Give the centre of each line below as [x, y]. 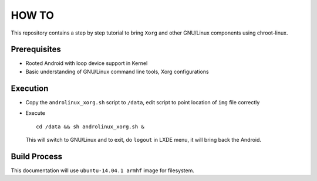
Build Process [37, 156]
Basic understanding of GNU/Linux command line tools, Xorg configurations [117, 71]
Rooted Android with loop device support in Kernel [87, 63]
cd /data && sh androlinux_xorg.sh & [90, 127]
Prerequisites [36, 49]
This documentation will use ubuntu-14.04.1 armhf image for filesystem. [103, 170]
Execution [30, 88]
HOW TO [32, 15]
